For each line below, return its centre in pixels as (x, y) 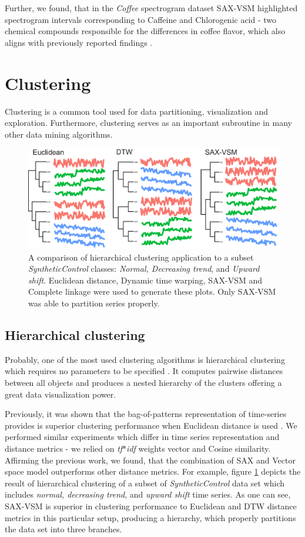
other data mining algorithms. (59, 134)
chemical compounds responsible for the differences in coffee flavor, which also (145, 31)
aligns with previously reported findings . (79, 42)
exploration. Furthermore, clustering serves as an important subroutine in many (148, 123)
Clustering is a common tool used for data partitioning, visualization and (137, 111)
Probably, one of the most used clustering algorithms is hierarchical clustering (145, 359)
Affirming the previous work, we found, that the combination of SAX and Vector (150, 460)
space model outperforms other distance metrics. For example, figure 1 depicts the (153, 471)
